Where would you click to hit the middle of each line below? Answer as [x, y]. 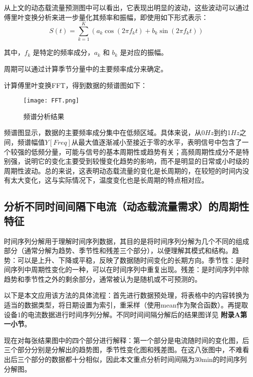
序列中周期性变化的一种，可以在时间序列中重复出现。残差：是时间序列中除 [130, 269]
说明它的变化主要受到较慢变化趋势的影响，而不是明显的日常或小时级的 [136, 161]
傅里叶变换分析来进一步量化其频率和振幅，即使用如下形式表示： [106, 17]
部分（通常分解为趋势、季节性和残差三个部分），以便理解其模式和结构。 [118, 250]
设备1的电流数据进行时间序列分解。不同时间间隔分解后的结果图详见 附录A [122, 314]
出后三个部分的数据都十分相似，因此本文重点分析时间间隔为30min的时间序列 [126, 359]
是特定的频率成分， [63, 52]
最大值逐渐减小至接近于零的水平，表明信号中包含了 [160, 142]
